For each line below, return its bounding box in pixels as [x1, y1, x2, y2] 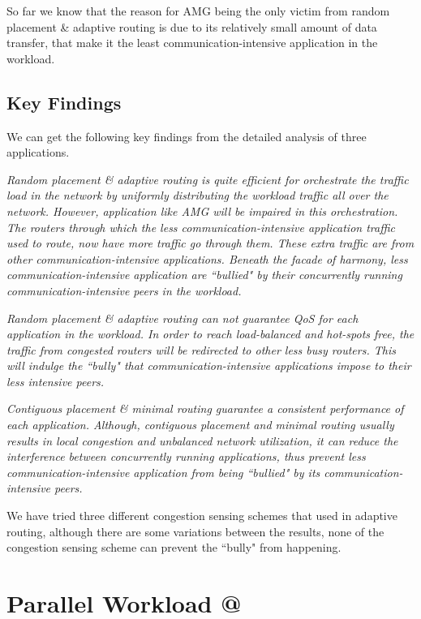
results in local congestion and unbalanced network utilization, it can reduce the [6, 432, 398, 449]
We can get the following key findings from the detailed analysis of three [6, 127, 367, 144]
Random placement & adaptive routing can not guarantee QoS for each [6, 309, 359, 326]
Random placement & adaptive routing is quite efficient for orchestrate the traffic [6, 170, 409, 187]
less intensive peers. [6, 372, 105, 389]
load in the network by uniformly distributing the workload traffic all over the [6, 187, 389, 204]
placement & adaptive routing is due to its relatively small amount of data [6, 18, 377, 35]
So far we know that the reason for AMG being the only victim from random [6, 2, 390, 19]
